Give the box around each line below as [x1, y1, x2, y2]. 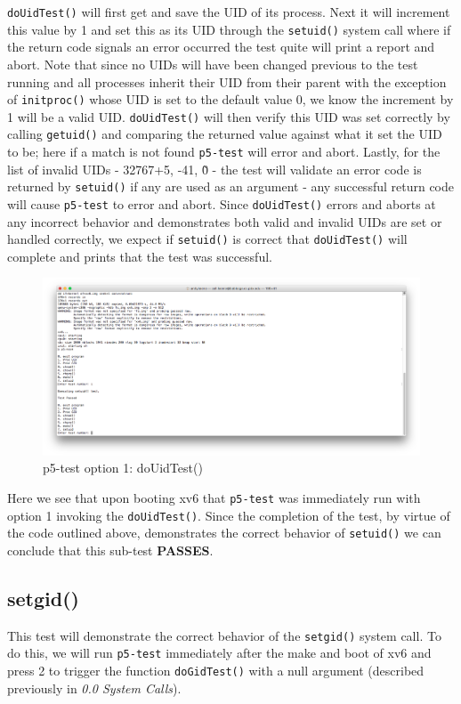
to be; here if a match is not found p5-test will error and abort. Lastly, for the [7, 142, 441, 161]
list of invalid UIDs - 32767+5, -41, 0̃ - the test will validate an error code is [7, 159, 422, 178]
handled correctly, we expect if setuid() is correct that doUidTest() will [7, 230, 408, 248]
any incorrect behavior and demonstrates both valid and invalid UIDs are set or [7, 212, 442, 231]
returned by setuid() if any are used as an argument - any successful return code [7, 177, 455, 196]
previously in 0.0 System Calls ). [7, 678, 182, 697]
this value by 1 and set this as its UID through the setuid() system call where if [7, 20, 451, 38]
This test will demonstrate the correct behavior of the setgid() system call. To [7, 626, 441, 644]
